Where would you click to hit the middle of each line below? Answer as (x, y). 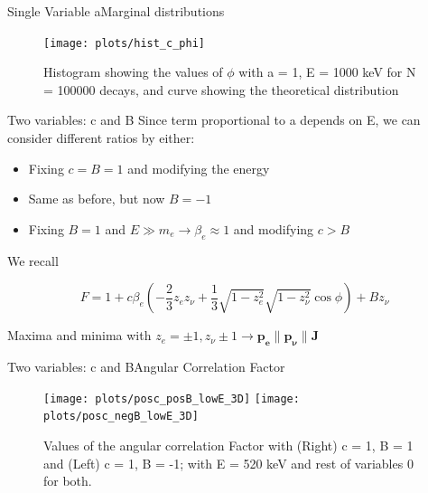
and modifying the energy (199, 168)
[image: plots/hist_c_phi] (124, 43)
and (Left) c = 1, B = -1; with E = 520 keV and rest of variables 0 (228, 463)
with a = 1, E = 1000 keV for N (327, 72)
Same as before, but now (97, 199)
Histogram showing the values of (133, 72)
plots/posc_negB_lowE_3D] (121, 417)
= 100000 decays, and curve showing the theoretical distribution (221, 89)
